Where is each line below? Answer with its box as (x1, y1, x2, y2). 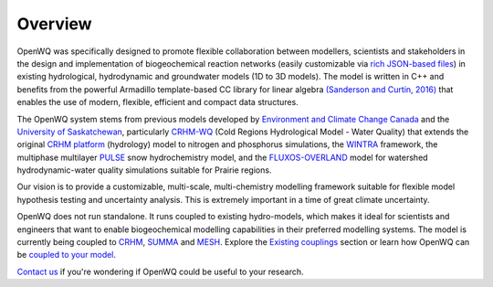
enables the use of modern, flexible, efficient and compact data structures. (16, 97, 299, 108)
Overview (16, 14, 92, 34)
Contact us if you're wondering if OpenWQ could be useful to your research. (16, 266, 304, 277)
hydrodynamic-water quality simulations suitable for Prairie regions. (16, 165, 272, 175)
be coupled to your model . (16, 250, 117, 260)
